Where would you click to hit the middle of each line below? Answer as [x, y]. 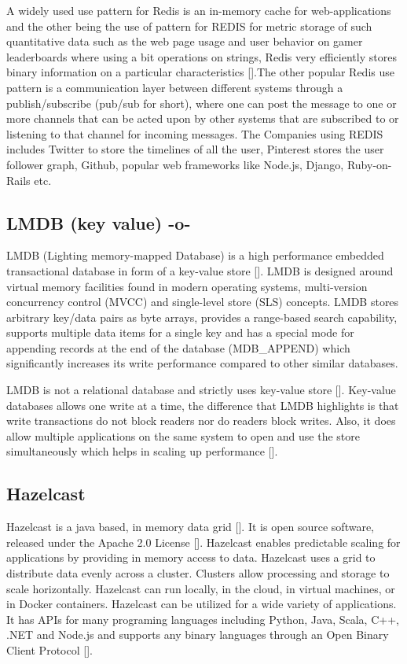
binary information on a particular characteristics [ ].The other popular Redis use [200, 72]
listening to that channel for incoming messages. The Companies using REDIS [195, 133]
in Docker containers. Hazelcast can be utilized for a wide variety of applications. [202, 604]
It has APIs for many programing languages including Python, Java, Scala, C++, [203, 619]
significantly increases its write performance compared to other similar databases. [202, 363]
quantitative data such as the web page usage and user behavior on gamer [185, 41]
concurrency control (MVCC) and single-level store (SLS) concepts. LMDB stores [203, 302]
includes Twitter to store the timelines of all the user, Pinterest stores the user [195, 149]
